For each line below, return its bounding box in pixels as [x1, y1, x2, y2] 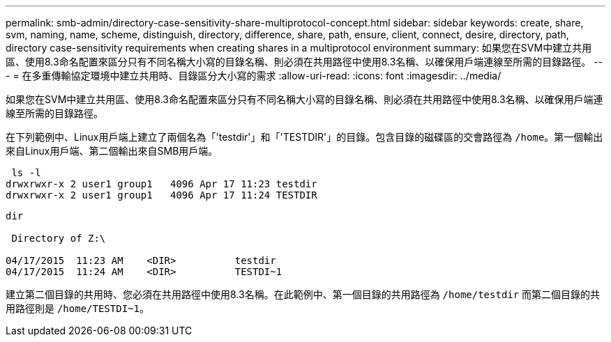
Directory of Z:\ [11, 233, 106, 244]
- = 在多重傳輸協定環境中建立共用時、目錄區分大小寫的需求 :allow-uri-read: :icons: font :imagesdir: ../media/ [6, 70, 501, 81]
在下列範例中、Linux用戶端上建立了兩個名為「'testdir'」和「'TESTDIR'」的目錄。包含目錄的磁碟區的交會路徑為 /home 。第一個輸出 [6, 131, 603, 143]
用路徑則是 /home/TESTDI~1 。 [6, 302, 149, 314]
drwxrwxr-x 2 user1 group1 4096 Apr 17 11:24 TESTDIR [6, 189, 317, 201]
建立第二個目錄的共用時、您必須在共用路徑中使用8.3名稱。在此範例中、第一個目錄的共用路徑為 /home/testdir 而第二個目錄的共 [6, 288, 601, 300]
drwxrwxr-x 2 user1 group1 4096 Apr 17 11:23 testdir [6, 178, 317, 189]
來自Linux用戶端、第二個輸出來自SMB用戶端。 [6, 145, 218, 157]
